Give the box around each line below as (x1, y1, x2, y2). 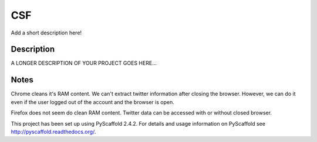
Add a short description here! (11, 29, 82, 36)
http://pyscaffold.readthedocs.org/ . (11, 128, 96, 135)
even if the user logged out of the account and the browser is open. (11, 98, 174, 105)
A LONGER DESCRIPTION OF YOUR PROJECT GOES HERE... (11, 60, 157, 67)
